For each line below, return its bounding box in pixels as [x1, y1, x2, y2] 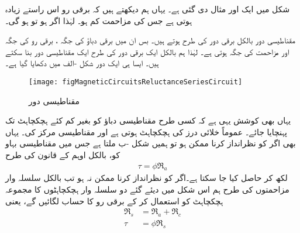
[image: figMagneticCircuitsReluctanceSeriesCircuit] [29, 77, 243, 86]
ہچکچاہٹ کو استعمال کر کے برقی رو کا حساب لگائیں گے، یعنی [5, 194, 223, 207]
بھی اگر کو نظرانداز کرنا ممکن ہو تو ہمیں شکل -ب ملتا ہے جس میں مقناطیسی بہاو [5, 137, 296, 149]
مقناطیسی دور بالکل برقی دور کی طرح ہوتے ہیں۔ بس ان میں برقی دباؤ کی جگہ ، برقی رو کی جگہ [5, 34, 295, 46]
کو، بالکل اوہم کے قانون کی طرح [5, 149, 120, 160]
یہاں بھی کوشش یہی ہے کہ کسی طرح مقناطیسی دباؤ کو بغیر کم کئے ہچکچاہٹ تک [5, 114, 291, 126]
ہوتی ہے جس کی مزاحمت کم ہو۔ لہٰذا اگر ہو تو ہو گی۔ [5, 14, 192, 26]
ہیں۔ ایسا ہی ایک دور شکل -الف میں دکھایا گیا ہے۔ [5, 57, 159, 69]
